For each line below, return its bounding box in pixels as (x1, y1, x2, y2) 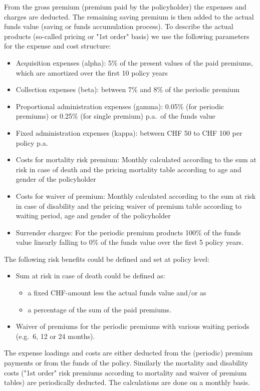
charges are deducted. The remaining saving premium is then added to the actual (4, 11, 254, 22)
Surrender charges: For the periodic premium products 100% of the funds (16, 227, 241, 237)
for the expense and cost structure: (4, 41, 111, 51)
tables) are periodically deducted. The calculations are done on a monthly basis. (4, 377, 250, 387)
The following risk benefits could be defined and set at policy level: (4, 253, 209, 264)
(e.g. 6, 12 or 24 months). (16, 330, 95, 341)
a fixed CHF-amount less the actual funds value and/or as (28, 287, 206, 298)
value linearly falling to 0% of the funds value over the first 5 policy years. (16, 237, 244, 247)
